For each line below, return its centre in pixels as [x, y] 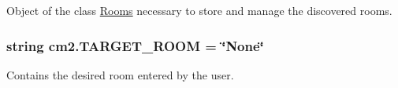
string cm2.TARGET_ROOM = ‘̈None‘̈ [135, 45]
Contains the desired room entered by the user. [120, 74]
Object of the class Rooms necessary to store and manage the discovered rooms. [199, 10]
